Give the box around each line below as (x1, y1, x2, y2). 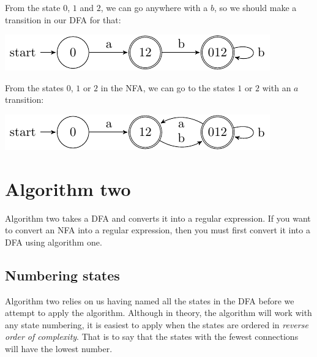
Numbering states (5, 265, 120, 284)
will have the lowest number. (5, 342, 113, 355)
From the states (5, 81, 64, 94)
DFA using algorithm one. (5, 235, 102, 248)
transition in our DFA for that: (5, 13, 121, 26)
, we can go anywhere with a (100, 1, 208, 13)
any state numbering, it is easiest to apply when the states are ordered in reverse (5, 318, 308, 331)
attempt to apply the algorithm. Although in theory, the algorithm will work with (5, 306, 312, 319)
